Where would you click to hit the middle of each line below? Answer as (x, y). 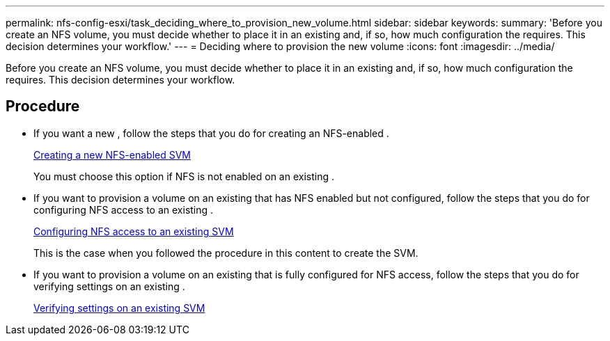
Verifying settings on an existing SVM (119, 308)
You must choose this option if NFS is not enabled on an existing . (184, 176)
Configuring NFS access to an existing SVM (134, 231)
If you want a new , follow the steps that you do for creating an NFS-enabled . (211, 133)
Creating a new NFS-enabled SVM (112, 154)
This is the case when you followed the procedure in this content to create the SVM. (226, 253)
